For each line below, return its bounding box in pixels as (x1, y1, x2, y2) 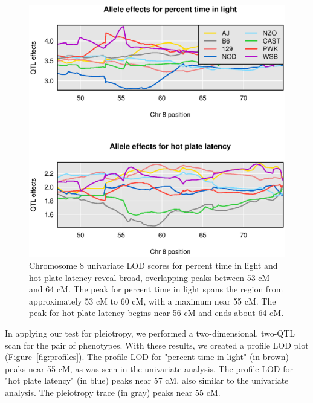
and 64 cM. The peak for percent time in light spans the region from (29, 283, 283, 295)
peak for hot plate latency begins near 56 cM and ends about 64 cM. (29, 306, 284, 319)
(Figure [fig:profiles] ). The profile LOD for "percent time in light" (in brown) (5, 350, 289, 363)
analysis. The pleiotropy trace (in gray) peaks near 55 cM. (5, 385, 221, 398)
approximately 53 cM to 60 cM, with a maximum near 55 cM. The (29, 294, 276, 307)
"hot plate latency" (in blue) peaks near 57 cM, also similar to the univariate (5, 374, 289, 387)
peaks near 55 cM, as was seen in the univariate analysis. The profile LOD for (5, 362, 293, 375)
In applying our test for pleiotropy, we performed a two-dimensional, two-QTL (5, 326, 295, 339)
